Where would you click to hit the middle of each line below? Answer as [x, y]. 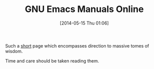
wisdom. [14, 51]
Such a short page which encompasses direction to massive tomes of [77, 45]
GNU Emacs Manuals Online [84, 9]
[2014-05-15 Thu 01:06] [84, 23]
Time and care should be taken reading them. [52, 60]
